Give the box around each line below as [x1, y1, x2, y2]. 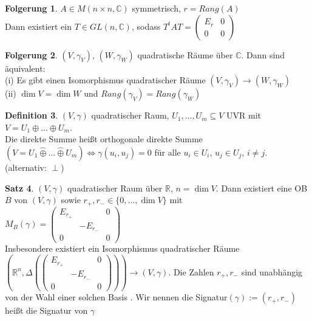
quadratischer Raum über [67, 181, 163, 194]
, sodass [131, 19, 161, 32]
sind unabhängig [241, 265, 303, 278]
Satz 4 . [5, 181, 34, 194]
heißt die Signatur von [5, 304, 88, 317]
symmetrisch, [132, 2, 181, 14]
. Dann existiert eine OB [215, 181, 308, 194]
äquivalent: [5, 61, 46, 74]
